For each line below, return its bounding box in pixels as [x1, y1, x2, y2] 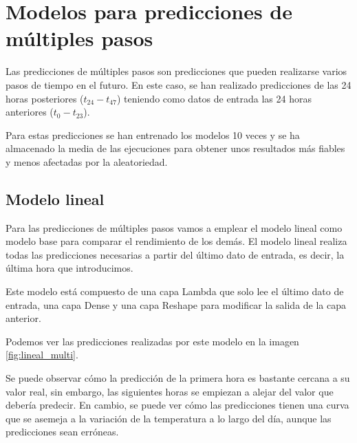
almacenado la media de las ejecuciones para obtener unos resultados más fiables [6, 141, 345, 155]
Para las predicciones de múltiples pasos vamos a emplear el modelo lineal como [6, 220, 343, 235]
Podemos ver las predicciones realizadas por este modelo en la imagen [6, 334, 299, 348]
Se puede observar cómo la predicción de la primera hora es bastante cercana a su [6, 371, 350, 385]
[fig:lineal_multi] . [6, 347, 78, 362]
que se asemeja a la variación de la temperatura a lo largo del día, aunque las [6, 411, 332, 425]
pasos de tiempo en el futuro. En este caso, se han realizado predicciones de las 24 [6, 77, 351, 91]
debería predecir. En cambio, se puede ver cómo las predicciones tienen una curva [6, 398, 349, 412]
